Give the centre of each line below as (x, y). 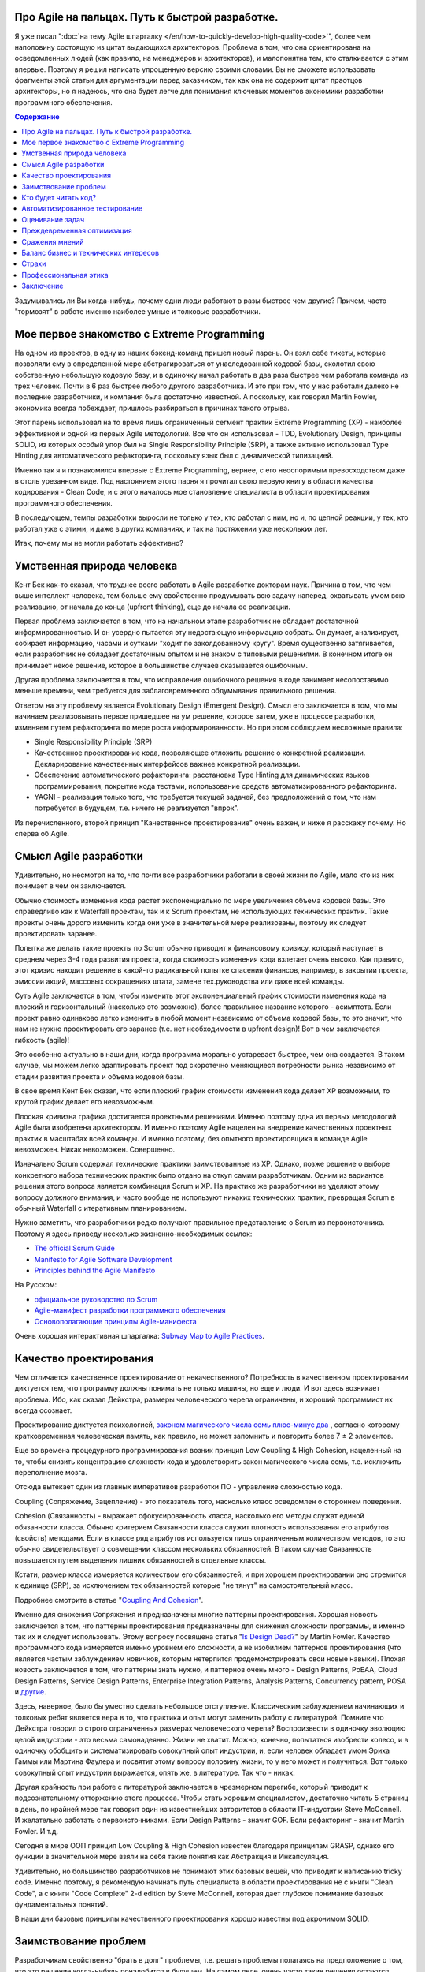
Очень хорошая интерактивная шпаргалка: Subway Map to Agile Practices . (140, 1335)
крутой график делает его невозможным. (85, 1102)
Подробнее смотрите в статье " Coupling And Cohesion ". (109, 1600)
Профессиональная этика (65, 275)
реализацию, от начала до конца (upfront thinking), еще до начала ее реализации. (153, 607)
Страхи (34, 263)
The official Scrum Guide (75, 1248)
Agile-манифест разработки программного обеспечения (130, 1310)
